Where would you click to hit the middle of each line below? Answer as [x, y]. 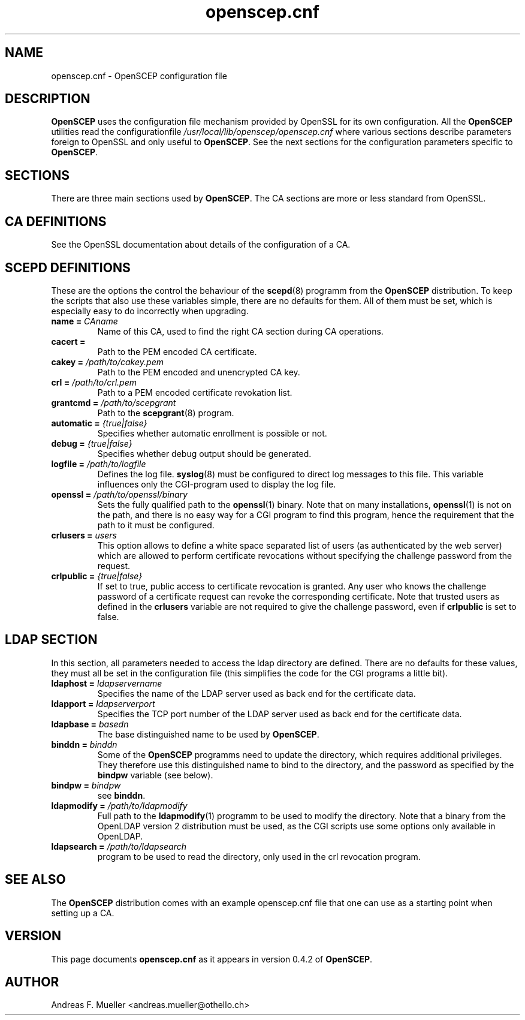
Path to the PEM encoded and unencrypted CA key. [199, 372]
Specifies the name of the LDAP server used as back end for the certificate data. [257, 693]
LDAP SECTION [51, 640]
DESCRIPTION [48, 99]
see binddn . [121, 795]
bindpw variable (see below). [155, 775]
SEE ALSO [35, 880]
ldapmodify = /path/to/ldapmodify [119, 805]
